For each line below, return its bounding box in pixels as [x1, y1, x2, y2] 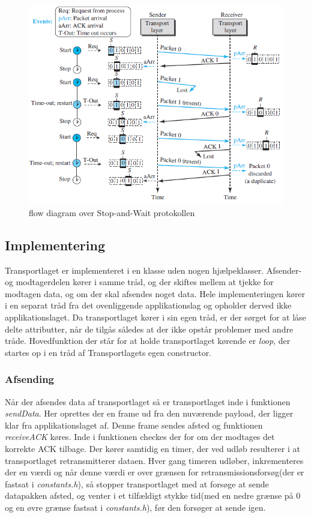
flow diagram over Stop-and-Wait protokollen [29, 206, 195, 218]
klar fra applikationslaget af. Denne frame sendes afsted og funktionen [5, 418, 263, 431]
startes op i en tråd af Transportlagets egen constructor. [5, 346, 212, 358]
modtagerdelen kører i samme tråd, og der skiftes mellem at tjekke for [16, 276, 274, 288]
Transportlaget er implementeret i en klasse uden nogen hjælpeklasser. [5, 264, 264, 276]
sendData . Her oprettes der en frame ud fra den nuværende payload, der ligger [5, 407, 294, 420]
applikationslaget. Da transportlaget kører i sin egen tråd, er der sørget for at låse [5, 311, 306, 324]
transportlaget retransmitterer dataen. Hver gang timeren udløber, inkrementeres [5, 454, 304, 466]
